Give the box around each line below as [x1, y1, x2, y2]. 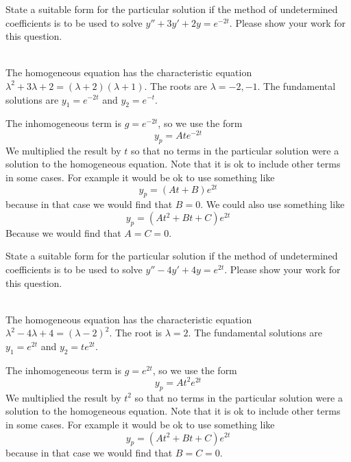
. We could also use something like [200, 197, 345, 211]
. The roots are [144, 78, 208, 93]
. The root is [109, 325, 162, 340]
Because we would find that [5, 225, 121, 240]
